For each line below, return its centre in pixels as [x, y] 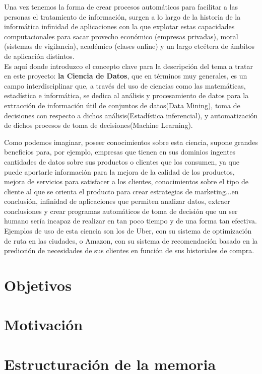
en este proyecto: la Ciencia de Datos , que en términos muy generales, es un [126, 76]
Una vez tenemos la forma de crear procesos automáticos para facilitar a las [121, 7]
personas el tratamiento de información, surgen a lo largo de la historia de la [122, 16]
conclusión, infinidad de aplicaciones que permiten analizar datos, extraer [117, 201]
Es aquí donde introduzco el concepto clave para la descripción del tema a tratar [129, 66]
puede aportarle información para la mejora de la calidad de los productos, [119, 171]
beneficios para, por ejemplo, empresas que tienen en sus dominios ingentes [120, 152]
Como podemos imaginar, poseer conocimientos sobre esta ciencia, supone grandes [131, 142]
